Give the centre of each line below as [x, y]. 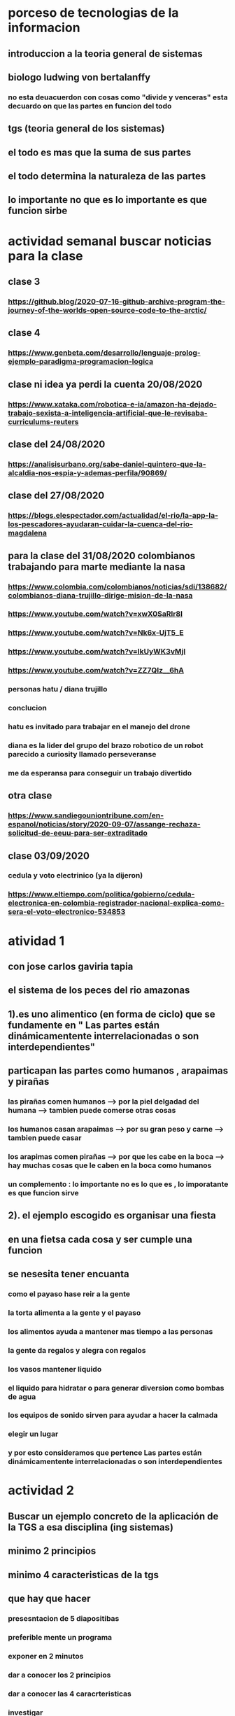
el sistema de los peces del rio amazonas [99, 991]
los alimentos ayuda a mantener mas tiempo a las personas [111, 1331]
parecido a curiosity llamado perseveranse [82, 754]
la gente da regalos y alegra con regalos [77, 1350]
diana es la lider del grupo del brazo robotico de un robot [106, 745]
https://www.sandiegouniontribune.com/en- [86, 815]
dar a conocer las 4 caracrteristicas [70, 1694]
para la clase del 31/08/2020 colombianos [102, 555]
